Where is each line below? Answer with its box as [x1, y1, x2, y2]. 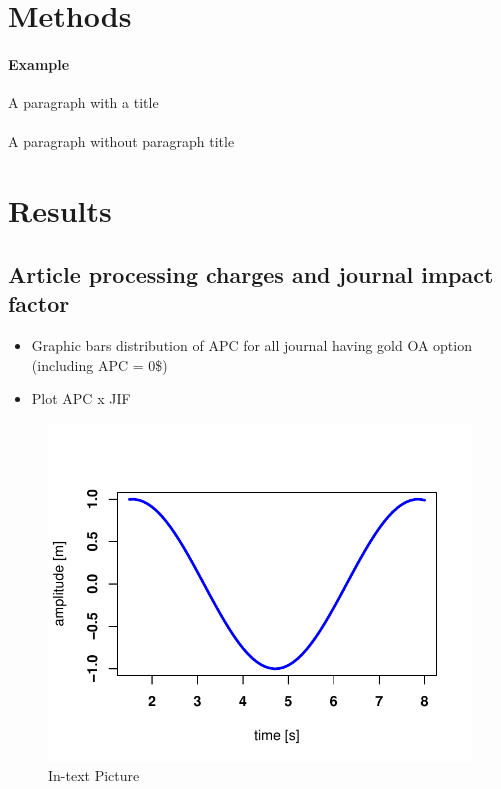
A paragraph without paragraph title [8, 131, 235, 152]
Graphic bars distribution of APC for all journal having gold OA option [31, 334, 472, 355]
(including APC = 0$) [31, 354, 168, 375]
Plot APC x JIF [31, 388, 131, 409]
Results [8, 190, 112, 231]
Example [8, 53, 70, 74]
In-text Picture [48, 765, 140, 786]
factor [8, 288, 70, 319]
